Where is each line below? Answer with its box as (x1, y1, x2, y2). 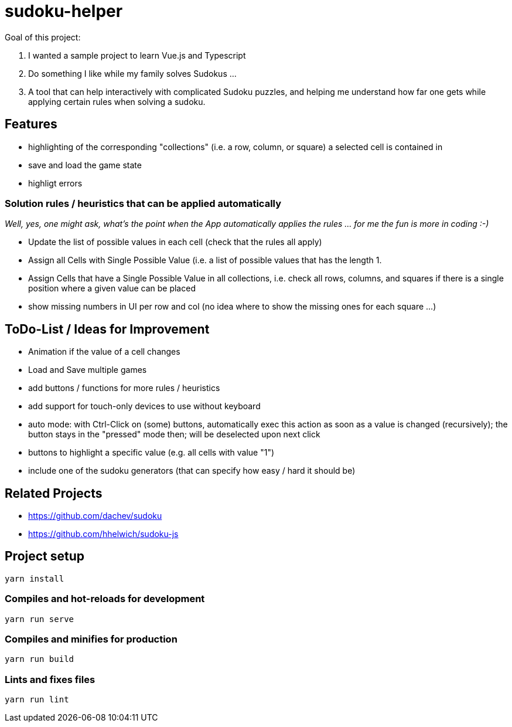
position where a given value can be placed (28, 283, 196, 294)
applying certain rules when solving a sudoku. (28, 96, 206, 107)
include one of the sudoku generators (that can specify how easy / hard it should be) (28, 466, 356, 476)
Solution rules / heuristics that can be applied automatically (5, 197, 282, 209)
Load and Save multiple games (28, 365, 147, 375)
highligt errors (28, 178, 83, 188)
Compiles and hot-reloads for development (5, 593, 205, 605)
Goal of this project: (5, 32, 81, 42)
